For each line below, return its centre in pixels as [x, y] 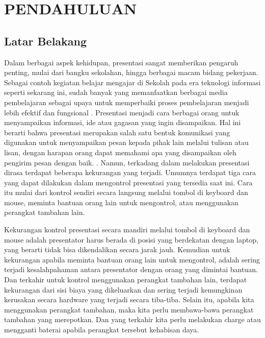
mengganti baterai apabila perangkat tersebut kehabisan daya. [102, 330]
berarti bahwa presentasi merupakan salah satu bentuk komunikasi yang [117, 132]
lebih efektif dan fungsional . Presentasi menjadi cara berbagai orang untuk [122, 112]
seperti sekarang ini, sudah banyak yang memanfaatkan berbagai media [116, 92]
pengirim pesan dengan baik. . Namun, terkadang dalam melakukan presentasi [127, 162]
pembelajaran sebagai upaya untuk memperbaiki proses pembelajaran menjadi [127, 102]
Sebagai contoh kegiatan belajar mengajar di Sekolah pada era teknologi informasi [132, 82]
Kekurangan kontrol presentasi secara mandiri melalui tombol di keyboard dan [127, 230]
